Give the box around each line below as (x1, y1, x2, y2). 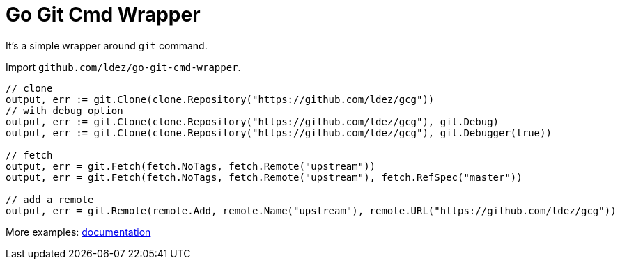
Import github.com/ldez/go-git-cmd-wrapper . (6, 61, 241, 73)
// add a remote (6, 193, 94, 205)
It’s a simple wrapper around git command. (6, 39, 208, 51)
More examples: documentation (6, 225, 151, 238)
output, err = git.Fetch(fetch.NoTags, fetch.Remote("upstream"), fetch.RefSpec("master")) (6, 171, 522, 183)
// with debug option (6, 104, 123, 116)
